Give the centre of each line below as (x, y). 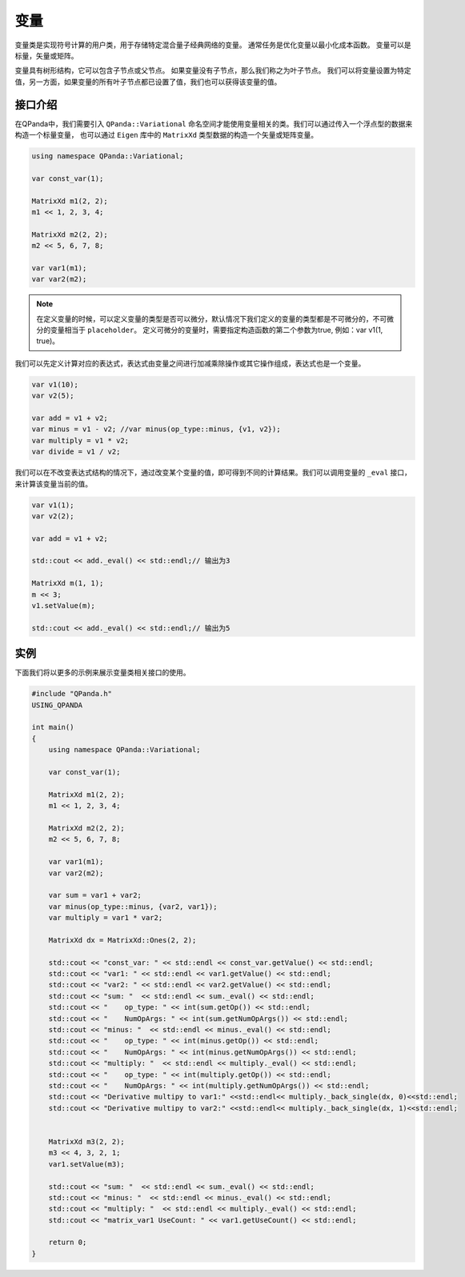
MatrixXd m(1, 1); (68, 583)
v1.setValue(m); (64, 606)
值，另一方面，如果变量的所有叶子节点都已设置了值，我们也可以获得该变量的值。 (148, 82)
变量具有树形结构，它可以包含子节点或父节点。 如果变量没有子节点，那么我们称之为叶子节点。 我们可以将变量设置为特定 (213, 70)
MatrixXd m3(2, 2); (87, 1141)
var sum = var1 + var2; (95, 895)
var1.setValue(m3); (87, 1164)
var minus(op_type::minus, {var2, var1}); (133, 907)
